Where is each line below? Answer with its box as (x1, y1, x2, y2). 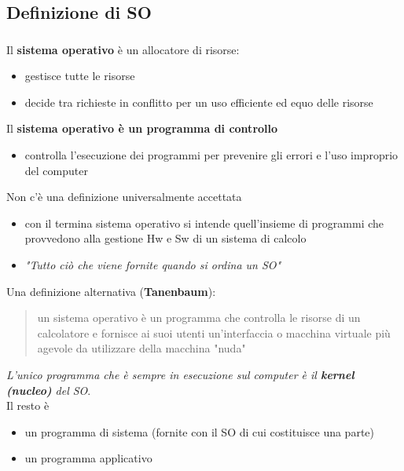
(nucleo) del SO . (6, 382, 91, 398)
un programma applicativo (24, 450, 152, 466)
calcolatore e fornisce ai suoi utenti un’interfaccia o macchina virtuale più (37, 324, 391, 341)
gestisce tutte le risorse (24, 68, 135, 84)
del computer (24, 162, 88, 178)
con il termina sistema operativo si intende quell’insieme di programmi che (24, 214, 384, 231)
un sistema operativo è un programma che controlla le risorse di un (37, 309, 361, 326)
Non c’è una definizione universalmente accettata (6, 188, 242, 205)
